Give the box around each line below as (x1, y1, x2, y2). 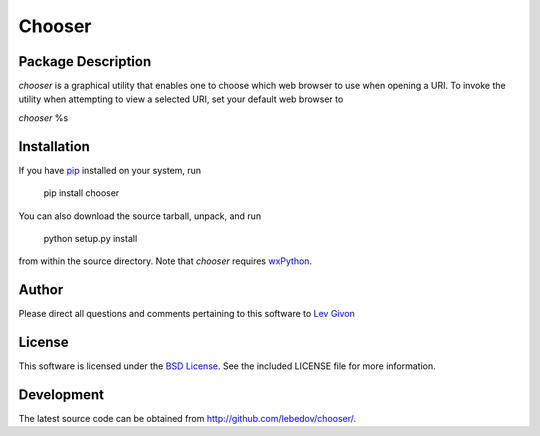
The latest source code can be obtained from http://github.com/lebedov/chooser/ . (18, 413, 357, 425)
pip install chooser (43, 187, 120, 199)
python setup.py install (43, 232, 138, 244)
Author (18, 281, 64, 299)
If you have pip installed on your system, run (18, 164, 202, 176)
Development (18, 386, 105, 403)
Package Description (18, 53, 152, 70)
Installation (18, 138, 90, 155)
